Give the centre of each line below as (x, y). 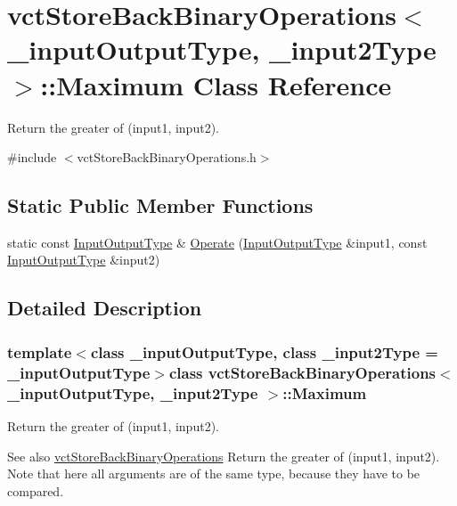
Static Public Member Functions (160, 205)
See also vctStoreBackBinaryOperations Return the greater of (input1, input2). (224, 456)
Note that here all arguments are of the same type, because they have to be (214, 473)
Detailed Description (105, 308)
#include (32, 157)
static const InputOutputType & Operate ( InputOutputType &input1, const (217, 242)
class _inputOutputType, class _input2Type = (264, 351)
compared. (36, 490)
